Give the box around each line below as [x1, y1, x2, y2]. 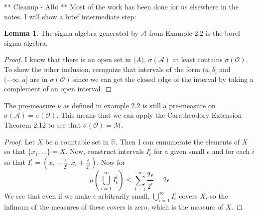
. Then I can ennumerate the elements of [116, 136, 240, 146]
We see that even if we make [4, 190, 91, 201]
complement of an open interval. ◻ [4, 83, 112, 94]
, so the [205, 190, 228, 201]
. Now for [97, 156, 126, 167]
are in [30, 73, 48, 84]
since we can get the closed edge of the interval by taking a [73, 73, 254, 84]
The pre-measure [4, 100, 55, 110]
